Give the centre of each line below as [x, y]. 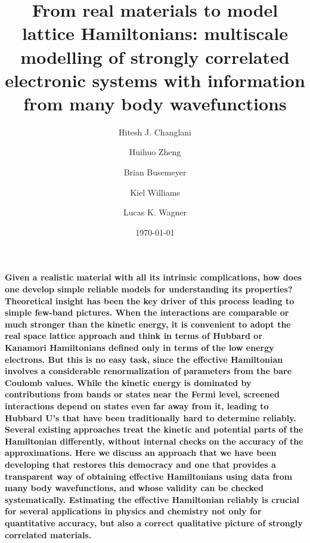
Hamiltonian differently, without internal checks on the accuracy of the [154, 441]
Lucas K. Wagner [155, 212]
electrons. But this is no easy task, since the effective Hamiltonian [144, 359]
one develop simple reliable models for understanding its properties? [149, 289]
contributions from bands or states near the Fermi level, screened [142, 394]
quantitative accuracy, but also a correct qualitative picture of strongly [154, 522]
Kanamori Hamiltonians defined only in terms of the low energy [139, 347]
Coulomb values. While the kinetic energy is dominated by [128, 382]
